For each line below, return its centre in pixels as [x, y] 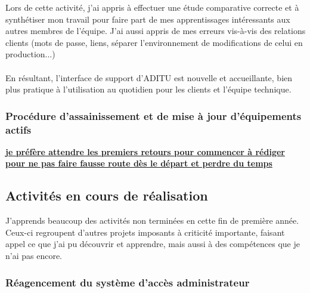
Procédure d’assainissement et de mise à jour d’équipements [154, 115]
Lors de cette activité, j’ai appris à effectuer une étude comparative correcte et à [152, 7]
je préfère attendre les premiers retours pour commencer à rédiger [145, 151]
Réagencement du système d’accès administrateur [128, 282]
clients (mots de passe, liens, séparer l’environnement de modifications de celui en [154, 42]
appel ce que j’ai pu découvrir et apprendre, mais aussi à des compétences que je [153, 244]
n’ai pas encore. [34, 256]
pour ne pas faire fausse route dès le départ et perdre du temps [139, 163]
